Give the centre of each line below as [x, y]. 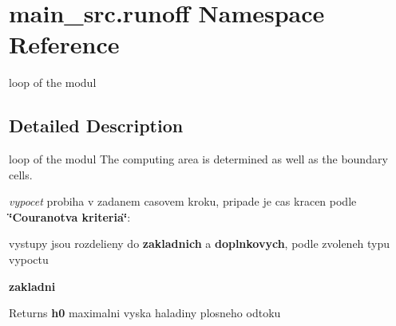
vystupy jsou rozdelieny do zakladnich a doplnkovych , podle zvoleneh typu [200, 244]
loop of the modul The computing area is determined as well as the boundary [198, 159]
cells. [21, 174]
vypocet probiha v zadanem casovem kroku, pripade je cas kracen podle [183, 201]
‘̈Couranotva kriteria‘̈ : [70, 216]
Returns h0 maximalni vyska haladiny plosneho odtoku [145, 313]
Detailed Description [96, 126]
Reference [64, 44]
